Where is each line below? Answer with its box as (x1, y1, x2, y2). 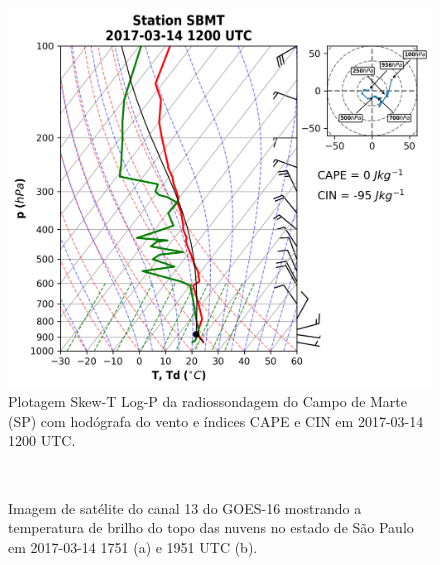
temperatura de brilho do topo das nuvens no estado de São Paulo (8, 517, 414, 538)
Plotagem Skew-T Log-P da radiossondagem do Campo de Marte (8, 391, 408, 412)
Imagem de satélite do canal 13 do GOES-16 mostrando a (8, 497, 362, 518)
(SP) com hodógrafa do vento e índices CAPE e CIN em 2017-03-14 (8, 410, 424, 431)
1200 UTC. (8, 430, 76, 451)
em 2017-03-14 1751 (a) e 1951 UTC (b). (8, 536, 258, 557)
